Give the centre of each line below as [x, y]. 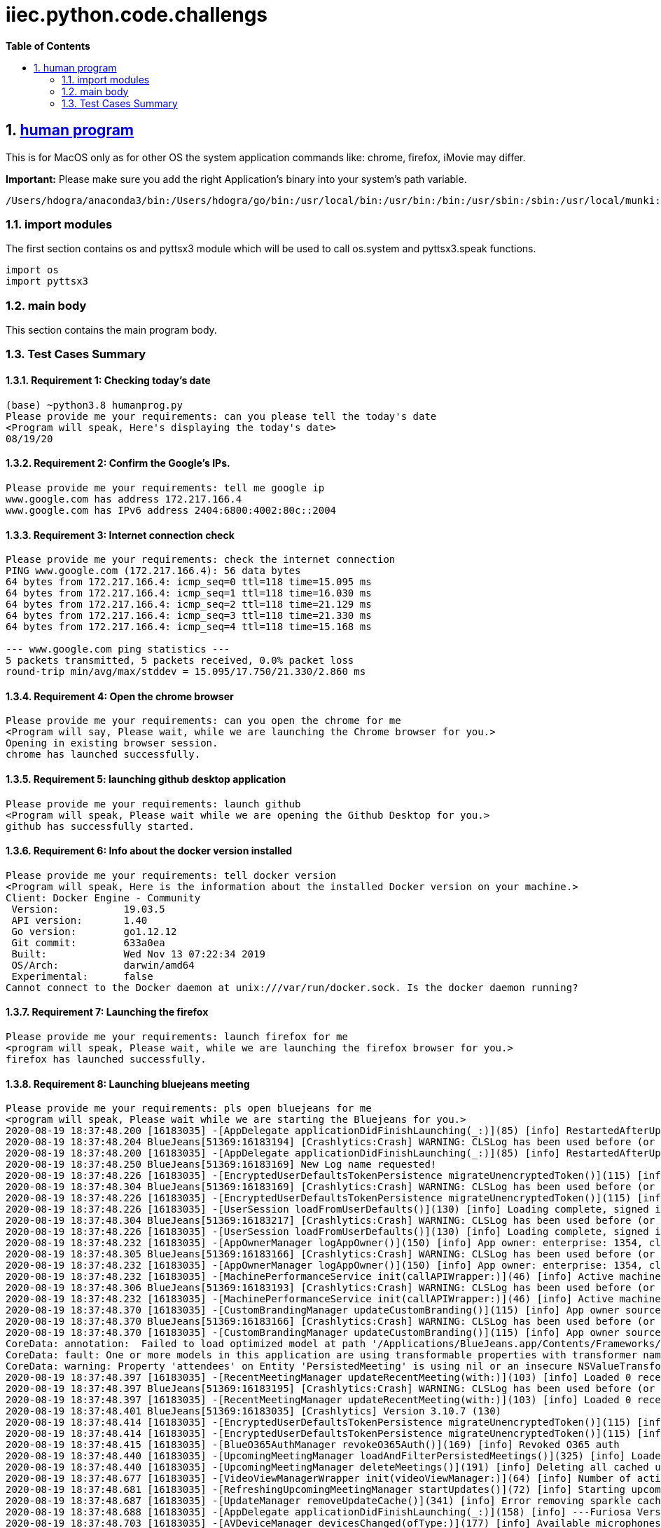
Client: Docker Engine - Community [103, 898]
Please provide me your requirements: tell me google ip [165, 487]
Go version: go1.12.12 [94, 931]
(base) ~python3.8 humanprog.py [94, 405]
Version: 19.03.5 [88, 909]
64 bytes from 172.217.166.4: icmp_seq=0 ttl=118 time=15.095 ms [189, 582]
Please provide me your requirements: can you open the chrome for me [203, 721]
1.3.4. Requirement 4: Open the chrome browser [120, 696]
